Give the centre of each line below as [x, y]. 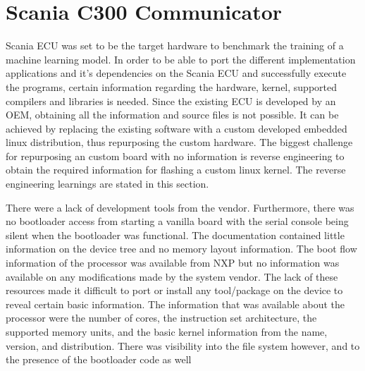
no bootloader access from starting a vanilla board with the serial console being [177, 221]
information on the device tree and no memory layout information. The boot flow [181, 249]
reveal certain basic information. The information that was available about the [175, 304]
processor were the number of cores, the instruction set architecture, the [161, 318]
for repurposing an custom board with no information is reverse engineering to [175, 156]
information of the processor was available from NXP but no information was [173, 263]
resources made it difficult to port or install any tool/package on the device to [174, 290]
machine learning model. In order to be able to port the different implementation [181, 59]
